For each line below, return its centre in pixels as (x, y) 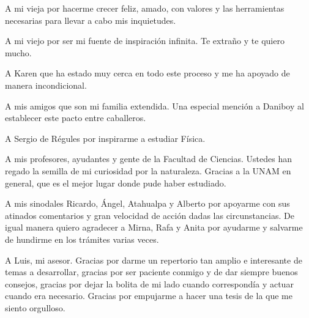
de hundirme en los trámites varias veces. (82, 239)
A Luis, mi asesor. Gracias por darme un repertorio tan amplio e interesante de (154, 260)
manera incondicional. (46, 85)
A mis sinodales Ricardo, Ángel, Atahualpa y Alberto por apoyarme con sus (147, 203)
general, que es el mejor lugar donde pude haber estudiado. (116, 183)
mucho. (18, 52)
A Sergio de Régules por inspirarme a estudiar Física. (105, 138)
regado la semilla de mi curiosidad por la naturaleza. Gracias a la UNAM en (148, 170)
